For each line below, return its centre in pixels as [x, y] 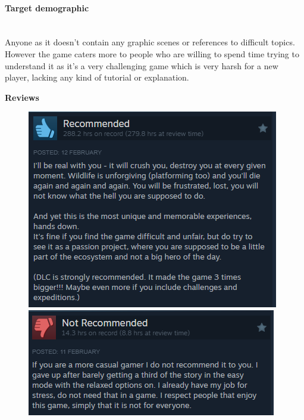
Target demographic [47, 7]
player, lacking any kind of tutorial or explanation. [97, 77]
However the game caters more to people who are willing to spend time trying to [152, 53]
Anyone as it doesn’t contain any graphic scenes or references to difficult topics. [150, 42]
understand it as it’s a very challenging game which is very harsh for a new [142, 65]
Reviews [22, 97]
